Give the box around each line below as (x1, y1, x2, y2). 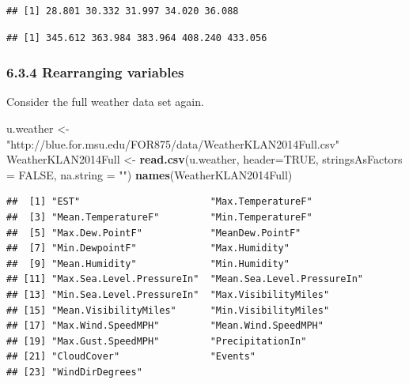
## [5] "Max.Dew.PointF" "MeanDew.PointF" (6, 227, 301, 239)
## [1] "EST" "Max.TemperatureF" (6, 196, 312, 208)
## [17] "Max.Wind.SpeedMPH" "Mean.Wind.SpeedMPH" (6, 320, 324, 332)
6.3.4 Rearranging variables (6, 62, 184, 82)
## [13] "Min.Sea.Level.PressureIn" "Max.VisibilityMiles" (6, 288, 330, 300)
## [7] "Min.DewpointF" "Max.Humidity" (6, 243, 290, 254)
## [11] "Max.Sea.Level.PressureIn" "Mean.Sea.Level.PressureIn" (6, 273, 364, 285)
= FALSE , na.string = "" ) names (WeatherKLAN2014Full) (6, 166, 293, 183)
